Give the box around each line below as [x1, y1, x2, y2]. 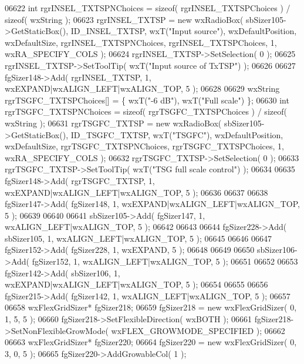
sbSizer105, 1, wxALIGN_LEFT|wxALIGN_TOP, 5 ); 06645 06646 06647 [5, 232, 272, 244]
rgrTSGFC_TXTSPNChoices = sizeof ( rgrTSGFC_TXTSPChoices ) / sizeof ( [5, 105, 287, 118]
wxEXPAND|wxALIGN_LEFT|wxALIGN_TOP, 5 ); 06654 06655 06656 [5, 278, 268, 290]
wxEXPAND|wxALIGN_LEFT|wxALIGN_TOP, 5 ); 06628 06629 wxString [5, 82, 280, 95]
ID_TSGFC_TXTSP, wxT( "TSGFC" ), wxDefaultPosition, [70, 128, 283, 141]
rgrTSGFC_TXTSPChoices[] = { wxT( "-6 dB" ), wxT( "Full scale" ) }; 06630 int [5, 93, 289, 106]
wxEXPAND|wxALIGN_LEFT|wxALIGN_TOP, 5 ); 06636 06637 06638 [5, 186, 268, 198]
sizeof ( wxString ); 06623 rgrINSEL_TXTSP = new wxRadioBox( [5, 13, 244, 25]
